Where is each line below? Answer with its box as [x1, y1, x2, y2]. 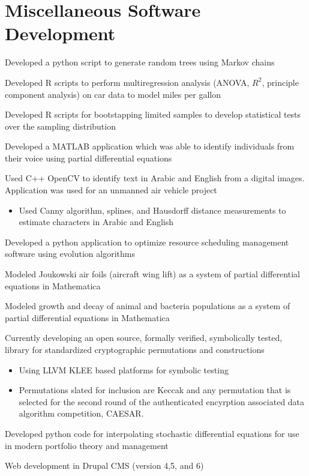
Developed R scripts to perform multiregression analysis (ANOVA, [5, 76, 250, 88]
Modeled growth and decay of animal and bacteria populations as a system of [5, 300, 290, 312]
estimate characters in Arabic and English [19, 215, 174, 228]
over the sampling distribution [5, 119, 116, 132]
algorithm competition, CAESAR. [19, 407, 144, 420]
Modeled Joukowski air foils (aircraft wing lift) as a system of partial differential [5, 268, 300, 280]
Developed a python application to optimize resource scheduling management [5, 235, 289, 248]
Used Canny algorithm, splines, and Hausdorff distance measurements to [19, 203, 286, 216]
